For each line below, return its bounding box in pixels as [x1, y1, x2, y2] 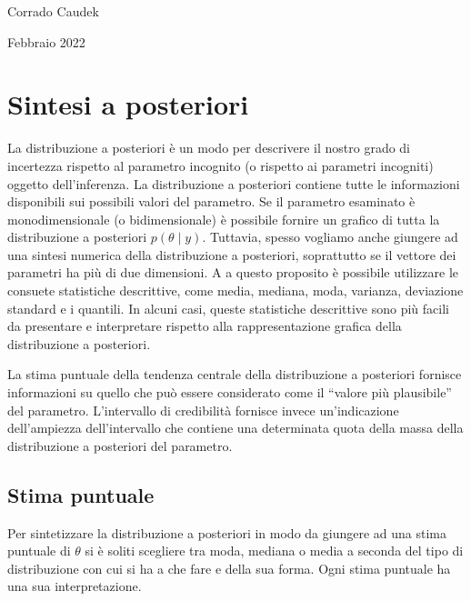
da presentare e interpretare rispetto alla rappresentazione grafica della [7, 316, 402, 336]
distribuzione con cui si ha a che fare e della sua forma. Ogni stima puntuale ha [7, 558, 451, 577]
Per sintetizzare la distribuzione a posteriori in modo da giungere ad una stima [7, 523, 446, 542]
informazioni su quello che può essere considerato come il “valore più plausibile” [7, 383, 452, 402]
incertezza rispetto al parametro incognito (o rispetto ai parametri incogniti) [7, 155, 434, 175]
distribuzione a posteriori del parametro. [7, 436, 233, 455]
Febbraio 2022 [7, 32, 85, 51]
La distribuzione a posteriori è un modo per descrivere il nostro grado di [7, 138, 411, 157]
